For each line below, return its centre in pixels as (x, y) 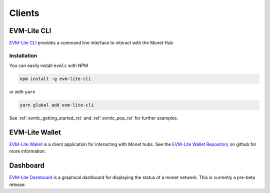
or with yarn (22, 92)
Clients (24, 13)
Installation (23, 55)
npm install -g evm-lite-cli (55, 79)
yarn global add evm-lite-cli (57, 105)
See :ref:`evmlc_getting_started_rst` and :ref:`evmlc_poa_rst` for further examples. (94, 118)
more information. (27, 151)
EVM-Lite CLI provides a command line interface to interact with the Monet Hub (91, 43)
